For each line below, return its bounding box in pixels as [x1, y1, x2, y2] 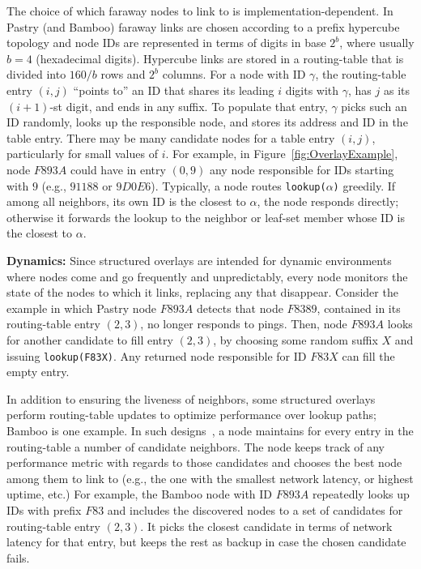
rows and [100, 66, 146, 83]
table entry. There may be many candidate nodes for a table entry [6, 129, 335, 146]
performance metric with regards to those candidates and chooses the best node [6, 454, 402, 471]
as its [383, 81, 410, 98]
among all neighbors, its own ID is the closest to [6, 193, 246, 210]
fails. [6, 549, 30, 566]
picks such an [341, 97, 407, 114]
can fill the [342, 347, 395, 364]
